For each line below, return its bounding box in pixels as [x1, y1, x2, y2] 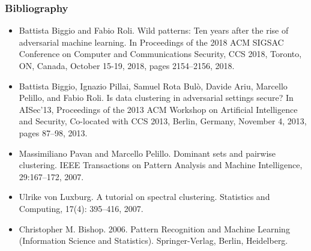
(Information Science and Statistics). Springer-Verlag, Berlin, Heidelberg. [19, 234, 288, 247]
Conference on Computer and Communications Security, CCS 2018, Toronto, [19, 47, 302, 60]
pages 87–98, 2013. [19, 126, 88, 139]
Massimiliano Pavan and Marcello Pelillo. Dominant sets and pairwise [19, 147, 276, 159]
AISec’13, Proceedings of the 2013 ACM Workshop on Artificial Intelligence [19, 103, 298, 115]
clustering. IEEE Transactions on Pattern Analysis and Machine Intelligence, [19, 159, 303, 171]
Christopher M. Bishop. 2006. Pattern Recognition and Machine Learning [19, 222, 290, 235]
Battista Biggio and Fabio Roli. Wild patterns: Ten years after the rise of [19, 24, 289, 37]
